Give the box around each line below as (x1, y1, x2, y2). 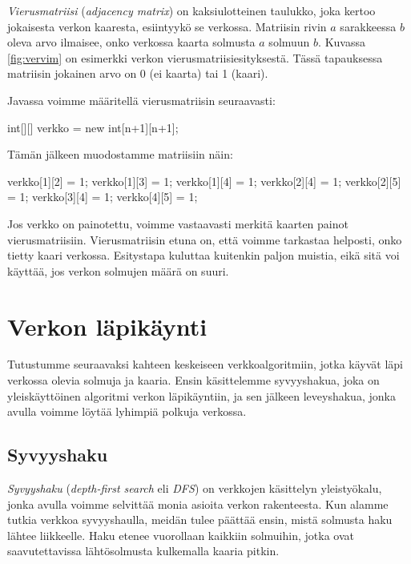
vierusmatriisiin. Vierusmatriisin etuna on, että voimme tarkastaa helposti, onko (7, 231, 402, 248)
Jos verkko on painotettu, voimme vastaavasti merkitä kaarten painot (7, 215, 349, 232)
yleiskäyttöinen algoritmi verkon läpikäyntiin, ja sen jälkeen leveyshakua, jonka (7, 387, 396, 404)
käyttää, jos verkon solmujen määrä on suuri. (7, 262, 229, 279)
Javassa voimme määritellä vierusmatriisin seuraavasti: (7, 91, 276, 108)
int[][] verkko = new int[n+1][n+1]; (7, 119, 179, 135)
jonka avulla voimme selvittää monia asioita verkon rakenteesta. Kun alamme (7, 495, 389, 512)
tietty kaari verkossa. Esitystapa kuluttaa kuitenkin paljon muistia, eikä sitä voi (7, 247, 400, 264)
